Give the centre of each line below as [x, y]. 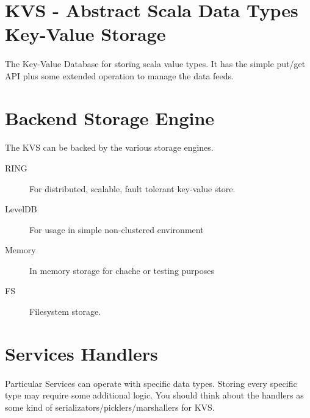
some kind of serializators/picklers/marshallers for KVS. [110, 407]
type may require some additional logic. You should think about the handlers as [154, 395]
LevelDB [21, 209]
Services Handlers [81, 353]
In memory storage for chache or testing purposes [122, 270]
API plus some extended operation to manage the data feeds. [119, 75]
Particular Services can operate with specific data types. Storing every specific [151, 383]
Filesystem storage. [65, 312]
